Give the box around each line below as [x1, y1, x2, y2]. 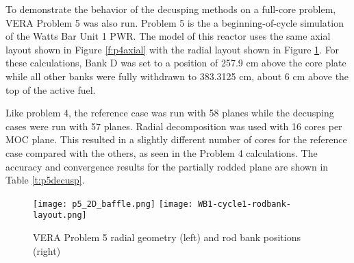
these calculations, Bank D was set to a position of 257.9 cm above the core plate [5, 55, 346, 70]
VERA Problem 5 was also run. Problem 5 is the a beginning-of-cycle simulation [5, 15, 344, 29]
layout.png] [33, 210, 87, 221]
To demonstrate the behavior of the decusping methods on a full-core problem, [5, 2, 336, 16]
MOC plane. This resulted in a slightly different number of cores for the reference [5, 132, 347, 147]
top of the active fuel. [5, 82, 96, 97]
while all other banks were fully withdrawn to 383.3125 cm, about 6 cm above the [5, 68, 349, 83]
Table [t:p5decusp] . [5, 173, 85, 187]
